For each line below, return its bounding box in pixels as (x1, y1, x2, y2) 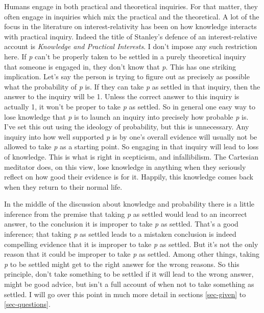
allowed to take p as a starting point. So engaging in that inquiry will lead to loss (4, 141, 259, 152)
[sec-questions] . (4, 299, 51, 309)
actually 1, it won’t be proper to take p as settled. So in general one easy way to (4, 101, 256, 111)
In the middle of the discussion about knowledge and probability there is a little (4, 198, 255, 209)
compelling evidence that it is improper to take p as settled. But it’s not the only (4, 238, 258, 249)
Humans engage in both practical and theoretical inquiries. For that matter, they (4, 1, 258, 11)
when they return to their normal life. (4, 181, 123, 192)
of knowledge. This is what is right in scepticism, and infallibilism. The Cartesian (4, 151, 259, 162)
